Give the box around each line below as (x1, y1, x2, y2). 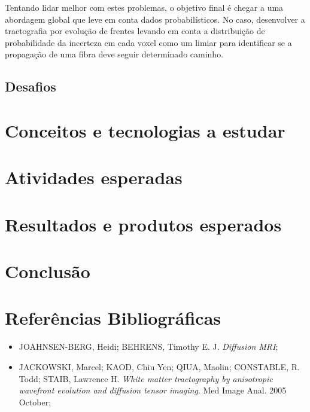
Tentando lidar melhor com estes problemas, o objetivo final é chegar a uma (5, 1, 284, 13)
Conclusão (5, 259, 90, 283)
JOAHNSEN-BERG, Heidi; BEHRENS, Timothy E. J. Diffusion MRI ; (19, 340, 278, 353)
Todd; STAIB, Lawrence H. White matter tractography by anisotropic (19, 372, 273, 384)
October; (19, 395, 51, 408)
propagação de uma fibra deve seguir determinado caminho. (5, 48, 224, 60)
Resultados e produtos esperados (5, 212, 282, 236)
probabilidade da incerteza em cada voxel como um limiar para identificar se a (5, 36, 292, 48)
